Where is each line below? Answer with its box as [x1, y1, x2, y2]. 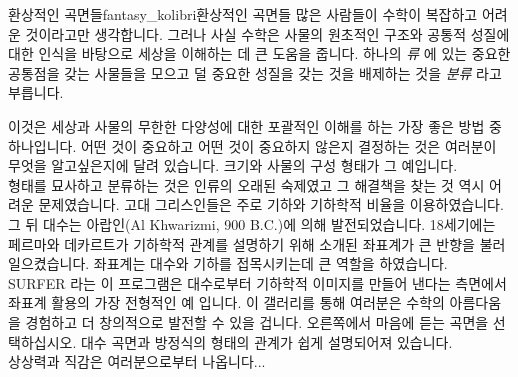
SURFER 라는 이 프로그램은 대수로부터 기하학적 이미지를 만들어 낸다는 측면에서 [8, 272, 507, 293]
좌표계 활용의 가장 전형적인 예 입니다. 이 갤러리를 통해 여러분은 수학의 [8, 292, 445, 313]
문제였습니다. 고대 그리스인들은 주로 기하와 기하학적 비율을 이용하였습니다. [38, 194, 504, 215]
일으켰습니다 [8, 253, 86, 274]
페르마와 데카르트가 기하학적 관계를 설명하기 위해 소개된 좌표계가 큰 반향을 [8, 233, 475, 254]
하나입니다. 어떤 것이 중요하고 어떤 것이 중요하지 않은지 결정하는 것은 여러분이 [8, 135, 497, 156]
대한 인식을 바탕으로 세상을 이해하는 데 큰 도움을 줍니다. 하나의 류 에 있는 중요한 [8, 43, 511, 64]
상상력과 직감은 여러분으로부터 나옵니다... [8, 351, 266, 372]
